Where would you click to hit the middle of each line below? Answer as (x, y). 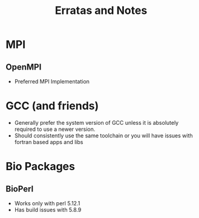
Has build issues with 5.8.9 (48, 210)
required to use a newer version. (55, 129)
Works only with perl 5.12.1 (47, 203)
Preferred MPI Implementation (52, 81)
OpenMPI (24, 67)
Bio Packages (40, 167)
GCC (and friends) (52, 106)
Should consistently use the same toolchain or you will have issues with (103, 135)
